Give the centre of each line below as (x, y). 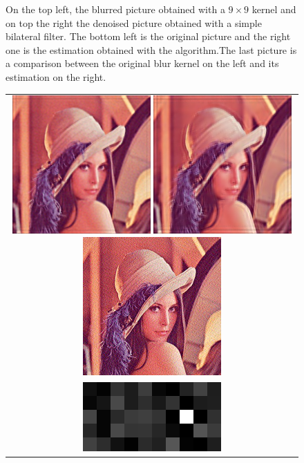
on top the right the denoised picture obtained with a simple (134, 22)
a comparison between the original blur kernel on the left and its (142, 63)
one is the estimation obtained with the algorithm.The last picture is (151, 49)
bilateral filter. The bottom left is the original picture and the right (148, 36)
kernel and (274, 9)
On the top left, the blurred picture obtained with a (115, 9)
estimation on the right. (56, 76)
